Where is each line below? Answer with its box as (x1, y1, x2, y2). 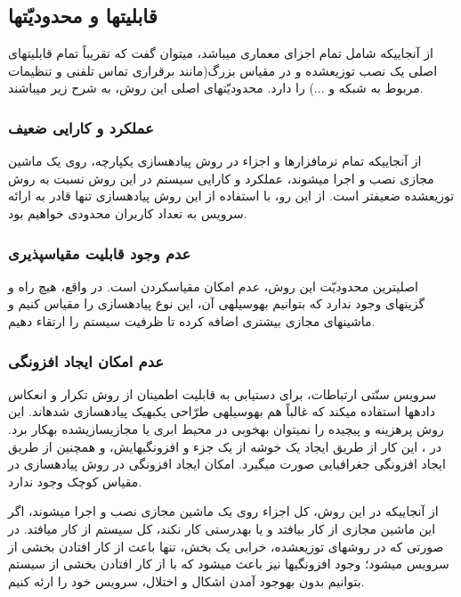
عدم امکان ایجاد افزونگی (8, 349, 165, 372)
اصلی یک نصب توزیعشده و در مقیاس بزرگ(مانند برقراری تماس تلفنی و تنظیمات (8, 61, 438, 79)
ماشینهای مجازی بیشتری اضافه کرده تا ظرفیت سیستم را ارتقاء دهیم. (8, 311, 376, 330)
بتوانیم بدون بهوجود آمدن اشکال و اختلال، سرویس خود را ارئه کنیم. (8, 571, 365, 590)
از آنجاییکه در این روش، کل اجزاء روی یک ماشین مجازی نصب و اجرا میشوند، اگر (8, 502, 439, 520)
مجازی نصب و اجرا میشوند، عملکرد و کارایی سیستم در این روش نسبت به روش (8, 168, 434, 187)
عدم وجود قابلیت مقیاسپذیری (8, 241, 191, 264)
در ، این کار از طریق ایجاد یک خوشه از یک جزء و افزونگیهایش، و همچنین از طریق (8, 437, 442, 455)
